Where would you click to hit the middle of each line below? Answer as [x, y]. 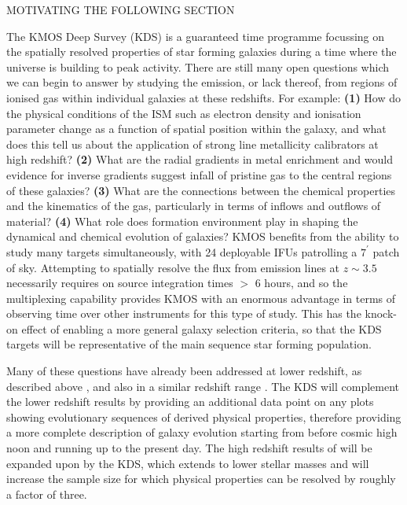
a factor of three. [47, 494]
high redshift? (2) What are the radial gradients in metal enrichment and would [200, 159]
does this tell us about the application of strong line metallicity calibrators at [192, 144]
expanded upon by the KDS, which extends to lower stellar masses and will [188, 463]
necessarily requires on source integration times [120, 283]
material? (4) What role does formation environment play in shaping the [182, 221]
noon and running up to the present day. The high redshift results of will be [189, 448]
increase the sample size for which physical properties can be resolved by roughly [201, 479]
